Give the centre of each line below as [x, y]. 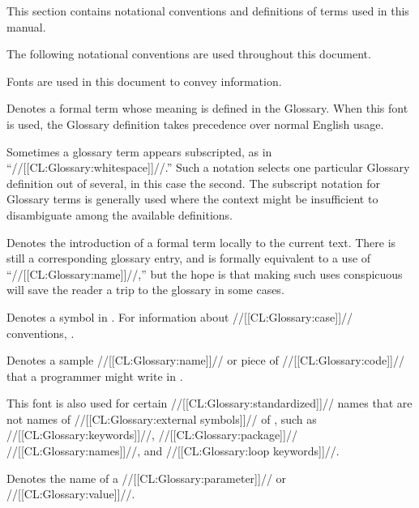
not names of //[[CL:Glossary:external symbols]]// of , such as [162, 418]
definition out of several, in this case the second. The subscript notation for [194, 183]
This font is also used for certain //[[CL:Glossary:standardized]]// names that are [209, 403]
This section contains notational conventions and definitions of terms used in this [208, 11]
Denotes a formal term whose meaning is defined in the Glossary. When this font [207, 108]
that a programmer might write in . [95, 376]
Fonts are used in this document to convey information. [144, 81]
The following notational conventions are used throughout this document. [189, 54]
